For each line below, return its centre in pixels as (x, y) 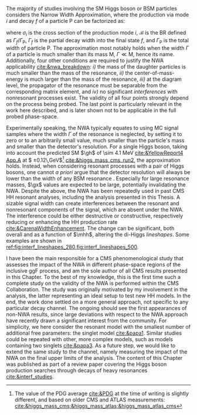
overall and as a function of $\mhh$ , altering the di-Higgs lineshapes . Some (98, 234)
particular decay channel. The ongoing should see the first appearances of (96, 308)
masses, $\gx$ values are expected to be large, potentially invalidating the (96, 185)
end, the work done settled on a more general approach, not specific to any (97, 302)
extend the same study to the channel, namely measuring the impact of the (97, 352)
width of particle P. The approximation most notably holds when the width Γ (98, 48)
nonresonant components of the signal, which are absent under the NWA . (95, 210)
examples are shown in (34, 241)
